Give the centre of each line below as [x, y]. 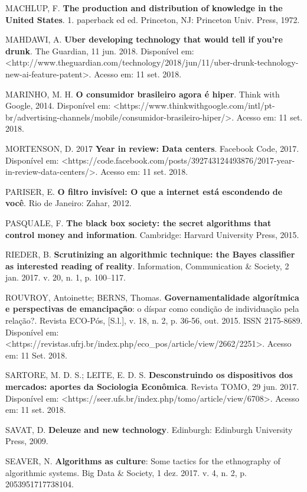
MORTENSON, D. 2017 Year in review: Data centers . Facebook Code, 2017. [152, 148]
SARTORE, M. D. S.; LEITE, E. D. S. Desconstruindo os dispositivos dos [149, 375]
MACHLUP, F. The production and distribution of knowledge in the [144, 8]
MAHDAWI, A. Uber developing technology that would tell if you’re [144, 39]
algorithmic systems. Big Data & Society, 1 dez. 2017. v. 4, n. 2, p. [126, 472]
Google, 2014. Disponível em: [58, 105]
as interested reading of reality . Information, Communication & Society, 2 [147, 265]
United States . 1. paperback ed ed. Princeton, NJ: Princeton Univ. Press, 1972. [153, 19]
